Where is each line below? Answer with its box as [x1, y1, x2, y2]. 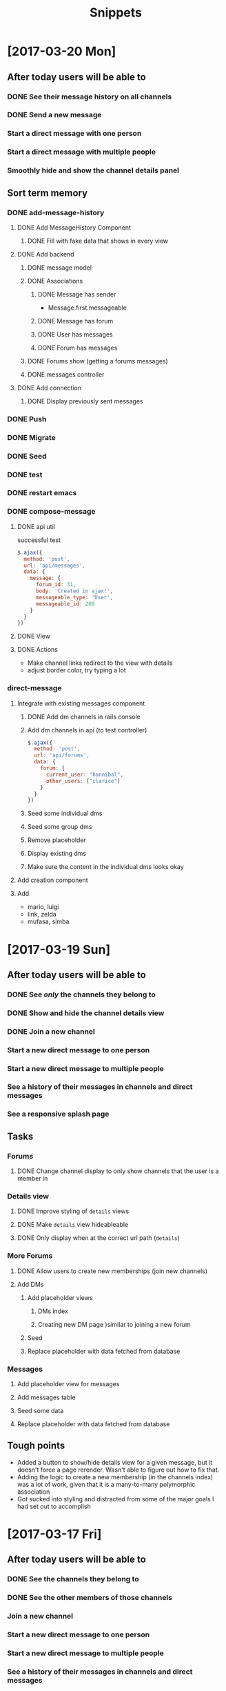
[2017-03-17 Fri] [7, 1526, 102, 1542]
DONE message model [27, 263, 92, 272]
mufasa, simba [27, 917, 70, 925]
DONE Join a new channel [7, 1026, 95, 1036]
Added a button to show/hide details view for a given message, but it [17, 1458, 213, 1466]
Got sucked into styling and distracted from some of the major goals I [17, 1494, 214, 1503]
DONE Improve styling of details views [17, 1207, 130, 1215]
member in [17, 1174, 48, 1183]
